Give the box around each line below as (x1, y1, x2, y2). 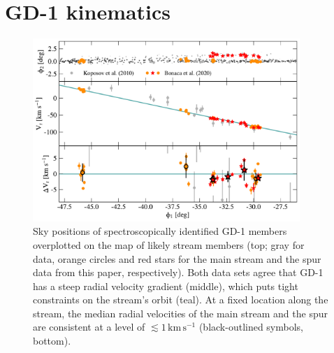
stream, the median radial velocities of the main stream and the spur (33, 305, 328, 320)
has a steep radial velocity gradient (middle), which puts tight (33, 278, 298, 293)
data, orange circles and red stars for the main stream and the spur (33, 251, 321, 266)
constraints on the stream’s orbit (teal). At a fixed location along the (33, 292, 328, 307)
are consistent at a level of (33, 319, 145, 334)
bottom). (33, 333, 71, 348)
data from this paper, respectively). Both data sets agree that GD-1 (33, 265, 324, 280)
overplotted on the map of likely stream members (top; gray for (33, 237, 305, 252)
